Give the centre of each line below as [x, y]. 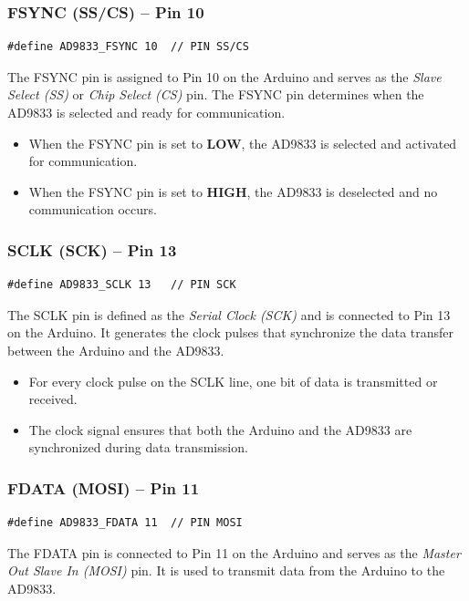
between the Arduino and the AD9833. [116, 350]
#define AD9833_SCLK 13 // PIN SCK [122, 285]
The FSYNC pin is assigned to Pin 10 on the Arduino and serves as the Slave [224, 76]
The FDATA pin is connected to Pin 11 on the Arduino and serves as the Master [234, 552]
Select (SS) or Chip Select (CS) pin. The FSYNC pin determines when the [216, 94]
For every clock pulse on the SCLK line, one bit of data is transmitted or [233, 381]
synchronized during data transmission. [138, 447]
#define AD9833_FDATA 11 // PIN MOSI [125, 523]
